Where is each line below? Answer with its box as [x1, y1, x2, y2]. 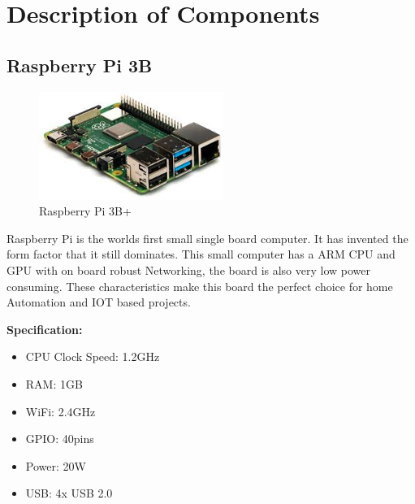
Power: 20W [25, 457, 86, 474]
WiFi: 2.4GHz [25, 402, 96, 419]
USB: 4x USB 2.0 [25, 484, 113, 502]
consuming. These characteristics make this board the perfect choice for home [6, 277, 393, 294]
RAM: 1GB [25, 376, 83, 393]
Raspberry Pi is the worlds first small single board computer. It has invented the [6, 229, 409, 246]
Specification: [6, 320, 83, 337]
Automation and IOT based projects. [6, 293, 191, 311]
